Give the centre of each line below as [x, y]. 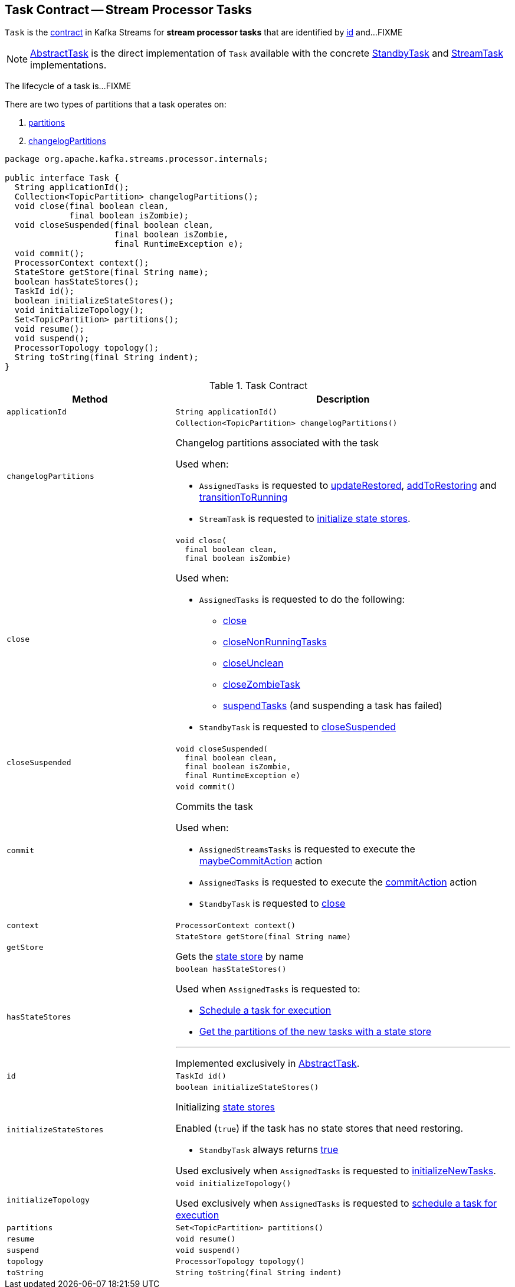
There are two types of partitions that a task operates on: [116, 104]
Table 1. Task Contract [258, 386]
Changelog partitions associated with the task [277, 443]
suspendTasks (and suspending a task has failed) [332, 706]
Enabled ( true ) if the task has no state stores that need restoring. [319, 1128]
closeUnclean [253, 663]
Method [90, 399]
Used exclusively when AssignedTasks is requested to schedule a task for [336, 1203]
